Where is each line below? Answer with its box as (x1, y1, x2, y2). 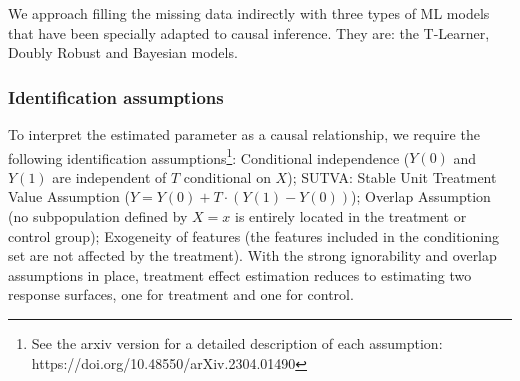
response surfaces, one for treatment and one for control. (8, 284, 354, 305)
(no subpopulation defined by (8, 206, 188, 227)
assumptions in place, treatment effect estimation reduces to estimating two (8, 264, 472, 285)
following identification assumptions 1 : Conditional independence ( (8, 144, 410, 168)
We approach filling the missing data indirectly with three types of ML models (8, 3, 490, 23)
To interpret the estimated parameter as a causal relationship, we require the (8, 124, 480, 144)
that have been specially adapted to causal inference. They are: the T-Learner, (8, 22, 490, 43)
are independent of (52, 166, 167, 187)
